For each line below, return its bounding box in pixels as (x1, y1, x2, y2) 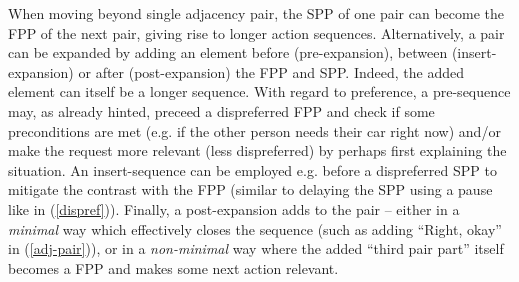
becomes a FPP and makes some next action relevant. (8, 257, 339, 278)
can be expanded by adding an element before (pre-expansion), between (8, 42, 448, 63)
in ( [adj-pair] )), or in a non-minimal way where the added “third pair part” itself (8, 238, 504, 259)
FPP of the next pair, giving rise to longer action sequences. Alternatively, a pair (8, 22, 505, 43)
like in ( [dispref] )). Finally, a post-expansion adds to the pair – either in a (8, 198, 460, 219)
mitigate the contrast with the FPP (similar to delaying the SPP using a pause (8, 179, 493, 200)
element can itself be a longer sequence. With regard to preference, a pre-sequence (8, 81, 511, 102)
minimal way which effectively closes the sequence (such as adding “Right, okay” (8, 218, 502, 239)
